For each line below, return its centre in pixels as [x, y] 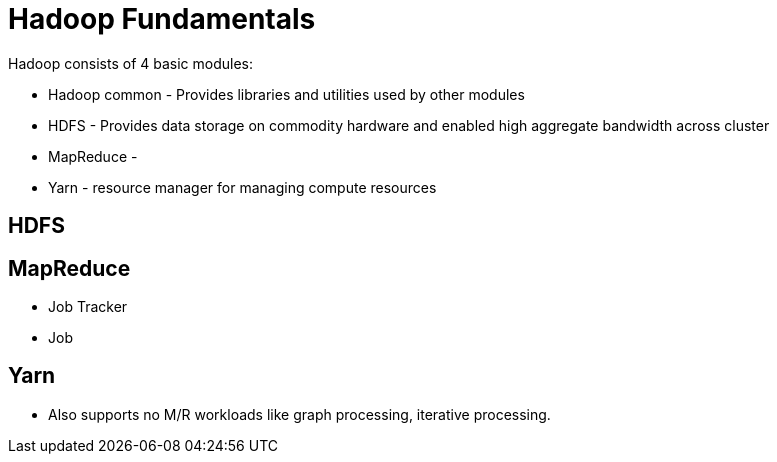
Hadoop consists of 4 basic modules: [131, 63]
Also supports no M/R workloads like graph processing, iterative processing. [299, 414]
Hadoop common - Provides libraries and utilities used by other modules [286, 94]
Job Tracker [88, 307]
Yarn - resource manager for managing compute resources [242, 187]
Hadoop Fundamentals [162, 19]
